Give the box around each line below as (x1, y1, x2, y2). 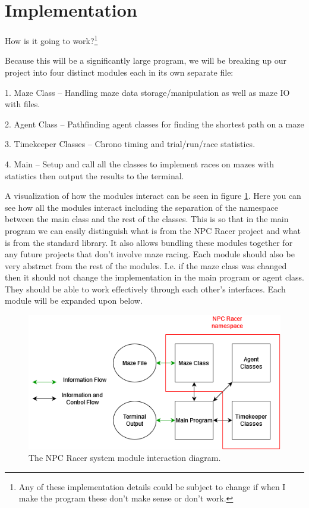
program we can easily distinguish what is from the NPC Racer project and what (5, 224, 301, 236)
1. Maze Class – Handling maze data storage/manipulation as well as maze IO (5, 86, 290, 98)
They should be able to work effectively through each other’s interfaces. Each (5, 282, 286, 295)
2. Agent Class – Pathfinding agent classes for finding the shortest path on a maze (5, 117, 304, 130)
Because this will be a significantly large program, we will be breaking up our (5, 54, 286, 67)
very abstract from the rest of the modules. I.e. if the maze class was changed (5, 259, 287, 272)
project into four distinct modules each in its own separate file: (5, 66, 234, 78)
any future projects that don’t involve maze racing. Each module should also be (5, 248, 295, 260)
